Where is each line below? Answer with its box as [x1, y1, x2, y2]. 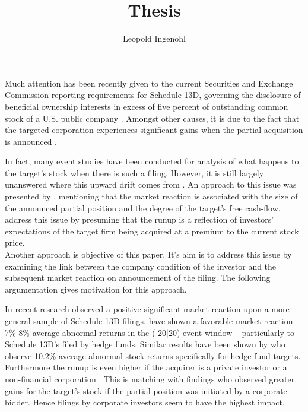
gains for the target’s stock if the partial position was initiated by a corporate [5, 384, 287, 397]
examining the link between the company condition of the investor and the [5, 259, 277, 272]
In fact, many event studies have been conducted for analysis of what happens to [5, 155, 299, 167]
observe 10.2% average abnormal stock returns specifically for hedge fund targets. [5, 349, 301, 362]
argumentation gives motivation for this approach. [5, 283, 187, 295]
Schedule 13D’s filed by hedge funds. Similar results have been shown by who [5, 338, 285, 350]
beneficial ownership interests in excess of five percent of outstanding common [5, 100, 288, 112]
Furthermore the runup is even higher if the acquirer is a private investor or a [5, 361, 287, 373]
